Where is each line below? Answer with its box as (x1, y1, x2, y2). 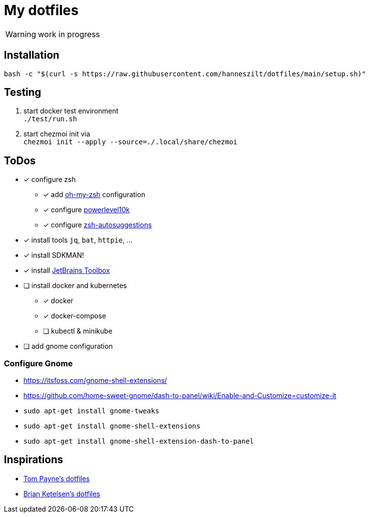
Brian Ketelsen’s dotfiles (23, 489, 101, 498)
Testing (4, 86, 41, 99)
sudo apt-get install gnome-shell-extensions (23, 422, 201, 430)
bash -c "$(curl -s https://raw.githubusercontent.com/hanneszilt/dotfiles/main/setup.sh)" (4, 69, 366, 78)
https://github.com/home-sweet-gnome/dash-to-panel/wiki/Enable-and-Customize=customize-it (23, 391, 336, 400)
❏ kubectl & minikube (43, 327, 113, 336)
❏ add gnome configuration (23, 342, 113, 351)
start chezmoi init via (23, 130, 90, 138)
